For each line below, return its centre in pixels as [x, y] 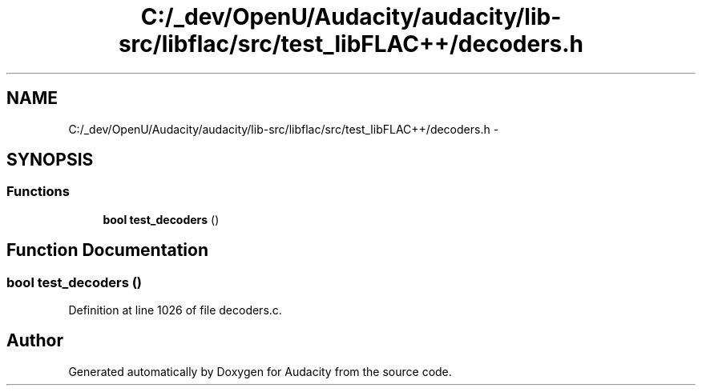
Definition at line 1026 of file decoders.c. [175, 310]
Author [35, 341]
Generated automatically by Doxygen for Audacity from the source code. [260, 371]
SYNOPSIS [50, 160]
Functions [38, 192]
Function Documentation [107, 250]
